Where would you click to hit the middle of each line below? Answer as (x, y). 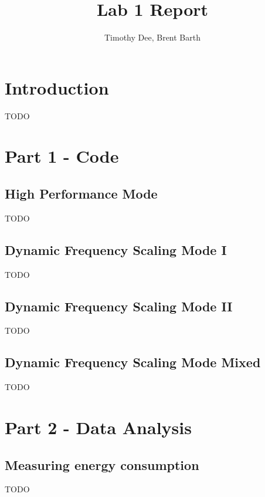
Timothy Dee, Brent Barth (152, 37)
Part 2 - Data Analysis (98, 427)
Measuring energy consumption (102, 464)
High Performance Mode (81, 194)
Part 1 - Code (62, 156)
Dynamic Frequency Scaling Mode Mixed (133, 362)
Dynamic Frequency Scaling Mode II (119, 306)
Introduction (57, 87)
